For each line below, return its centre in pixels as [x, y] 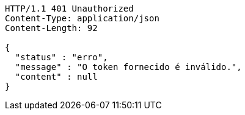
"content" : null [56, 77]
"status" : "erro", [61, 57]
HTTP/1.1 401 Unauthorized [69, 9]
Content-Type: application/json [82, 18]
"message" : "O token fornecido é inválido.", [128, 67]
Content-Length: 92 [51, 28]
